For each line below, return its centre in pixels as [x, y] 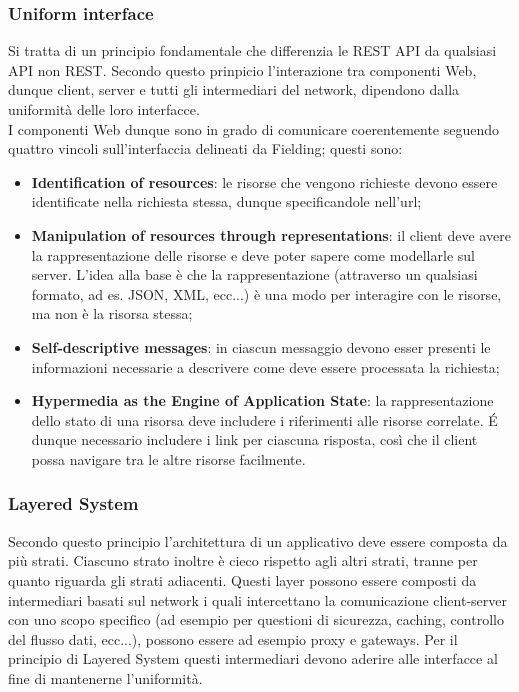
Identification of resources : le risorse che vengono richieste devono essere [264, 181]
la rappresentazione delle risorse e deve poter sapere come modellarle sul [253, 254]
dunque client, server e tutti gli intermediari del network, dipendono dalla [234, 89]
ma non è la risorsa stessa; [112, 313]
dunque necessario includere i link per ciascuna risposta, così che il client [254, 439]
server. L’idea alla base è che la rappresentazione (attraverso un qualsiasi [254, 274]
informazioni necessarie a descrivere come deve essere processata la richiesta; [265, 366]
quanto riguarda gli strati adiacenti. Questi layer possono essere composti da [242, 579]
